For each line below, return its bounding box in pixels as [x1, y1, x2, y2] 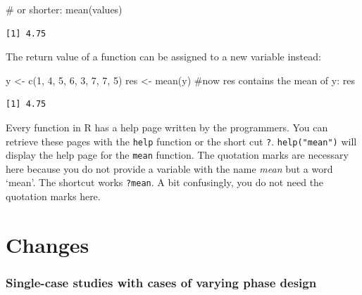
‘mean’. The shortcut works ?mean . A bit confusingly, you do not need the [6, 175, 324, 190]
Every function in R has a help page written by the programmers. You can [6, 119, 328, 134]
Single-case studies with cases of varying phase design [6, 274, 317, 291]
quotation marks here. [6, 189, 101, 204]
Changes [6, 230, 89, 258]
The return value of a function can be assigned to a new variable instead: [6, 49, 321, 64]
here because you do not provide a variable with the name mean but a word [6, 161, 333, 176]
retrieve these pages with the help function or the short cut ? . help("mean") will [6, 133, 357, 148]
